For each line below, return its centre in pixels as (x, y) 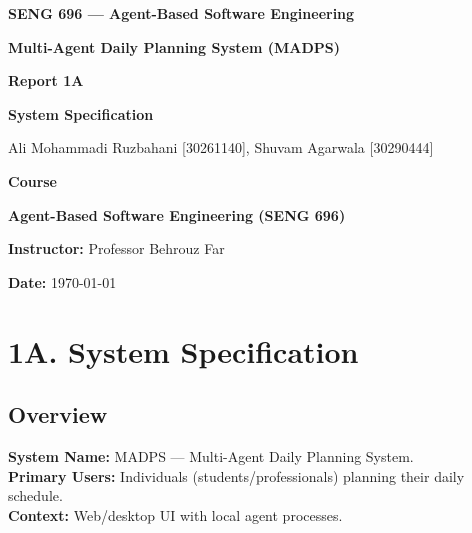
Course (32, 180)
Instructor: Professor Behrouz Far (116, 248)
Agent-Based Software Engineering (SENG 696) (177, 214)
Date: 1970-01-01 (62, 281)
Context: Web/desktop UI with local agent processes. (175, 514)
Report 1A (46, 80)
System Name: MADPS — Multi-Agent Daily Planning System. (211, 455)
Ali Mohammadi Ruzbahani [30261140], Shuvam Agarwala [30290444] (221, 147)
